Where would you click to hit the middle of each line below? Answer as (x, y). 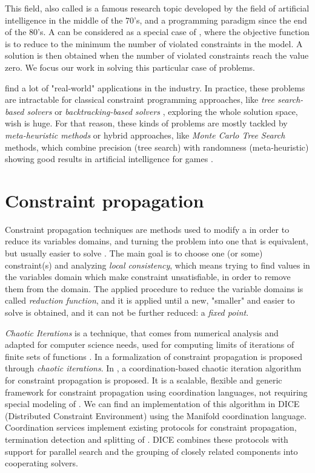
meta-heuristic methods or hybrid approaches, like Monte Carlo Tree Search (145, 135)
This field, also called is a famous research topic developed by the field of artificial (157, 8)
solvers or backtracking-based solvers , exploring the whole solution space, (162, 111)
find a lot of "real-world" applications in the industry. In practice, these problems (155, 87)
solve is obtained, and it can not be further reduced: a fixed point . (127, 312)
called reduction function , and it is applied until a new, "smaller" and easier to (150, 300)
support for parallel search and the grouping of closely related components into (151, 451)
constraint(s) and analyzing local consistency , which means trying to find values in (157, 265)
